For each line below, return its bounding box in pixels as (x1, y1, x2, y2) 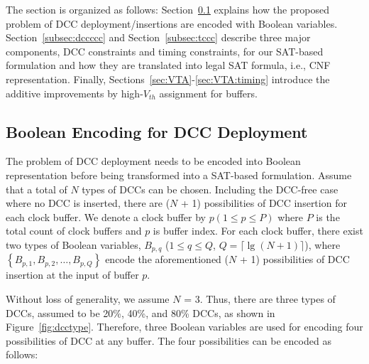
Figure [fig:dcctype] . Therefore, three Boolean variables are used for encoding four (6, 319, 363, 334)
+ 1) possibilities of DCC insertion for (181, 196, 347, 210)
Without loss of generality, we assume (6, 291, 170, 306)
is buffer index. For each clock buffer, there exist (153, 223, 363, 238)
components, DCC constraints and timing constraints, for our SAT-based (6, 43, 324, 58)
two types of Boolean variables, (6, 237, 141, 252)
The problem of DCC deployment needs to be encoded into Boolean (6, 154, 301, 168)
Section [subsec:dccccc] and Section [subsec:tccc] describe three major (6, 30, 311, 45)
